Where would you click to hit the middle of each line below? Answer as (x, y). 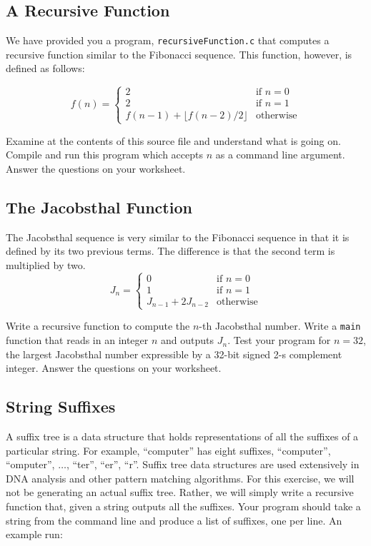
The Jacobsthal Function (99, 207)
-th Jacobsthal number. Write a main (280, 326)
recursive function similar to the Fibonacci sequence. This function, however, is (179, 54)
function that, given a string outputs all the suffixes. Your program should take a (183, 506)
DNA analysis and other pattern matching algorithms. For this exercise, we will (180, 478)
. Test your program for (279, 340)
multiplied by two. (46, 264)
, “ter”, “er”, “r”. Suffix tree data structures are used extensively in (213, 464)
